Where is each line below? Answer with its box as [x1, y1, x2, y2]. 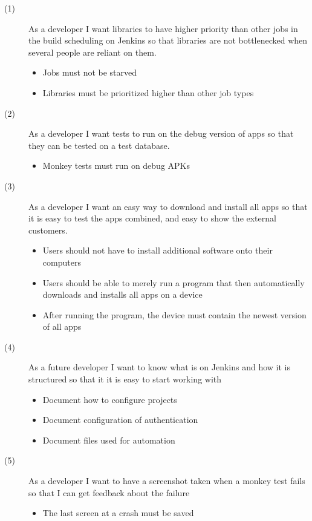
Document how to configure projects [42, 393, 177, 405]
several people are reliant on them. [28, 45, 157, 58]
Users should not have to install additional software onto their [42, 244, 273, 257]
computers [42, 255, 81, 268]
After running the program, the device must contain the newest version [42, 308, 307, 321]
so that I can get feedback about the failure [28, 486, 190, 499]
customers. [28, 223, 68, 236]
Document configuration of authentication [42, 413, 198, 426]
